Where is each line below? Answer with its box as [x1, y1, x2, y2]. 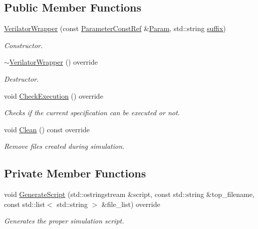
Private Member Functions [4, 165, 146, 181]
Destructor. [4, 73, 39, 84]
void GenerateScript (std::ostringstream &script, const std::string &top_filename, [4, 189, 254, 199]
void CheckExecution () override [4, 90, 103, 101]
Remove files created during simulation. [4, 141, 125, 151]
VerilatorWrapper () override [9, 57, 98, 67]
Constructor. [4, 40, 43, 50]
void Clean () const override [4, 124, 90, 134]
